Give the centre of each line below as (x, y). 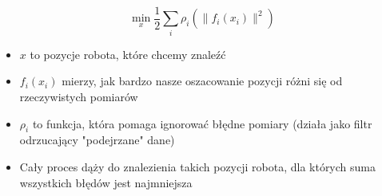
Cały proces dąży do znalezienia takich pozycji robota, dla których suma (197, 166)
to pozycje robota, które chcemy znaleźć (128, 54)
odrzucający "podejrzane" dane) (97, 140)
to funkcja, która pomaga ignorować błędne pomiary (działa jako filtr (202, 123)
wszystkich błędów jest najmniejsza (106, 182)
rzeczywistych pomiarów (79, 96)
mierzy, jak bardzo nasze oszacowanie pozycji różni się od (202, 81)
